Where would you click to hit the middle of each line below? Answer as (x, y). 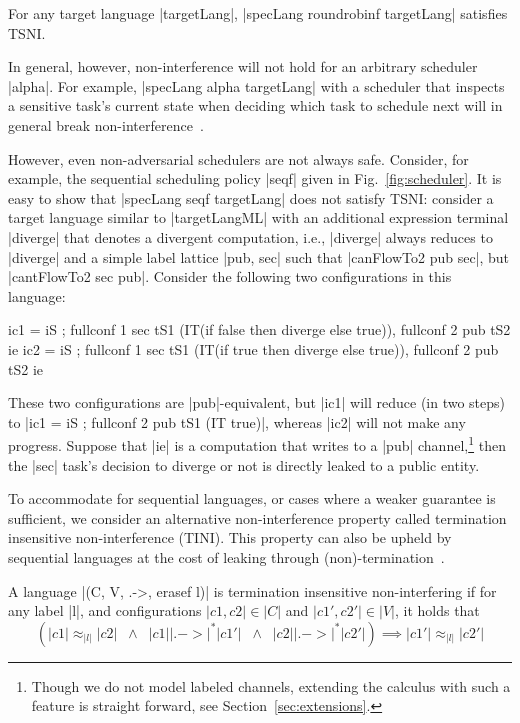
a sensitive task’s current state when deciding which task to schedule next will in (255, 105)
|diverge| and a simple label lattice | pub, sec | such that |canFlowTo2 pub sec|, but (259, 256)
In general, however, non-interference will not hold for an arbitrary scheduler (243, 66)
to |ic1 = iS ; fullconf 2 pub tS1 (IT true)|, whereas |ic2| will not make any (237, 421)
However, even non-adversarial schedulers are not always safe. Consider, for (238, 158)
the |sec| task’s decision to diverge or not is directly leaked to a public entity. (244, 464)
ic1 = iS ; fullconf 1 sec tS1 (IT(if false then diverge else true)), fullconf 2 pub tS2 (259, 329)
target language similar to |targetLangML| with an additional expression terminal (258, 217)
